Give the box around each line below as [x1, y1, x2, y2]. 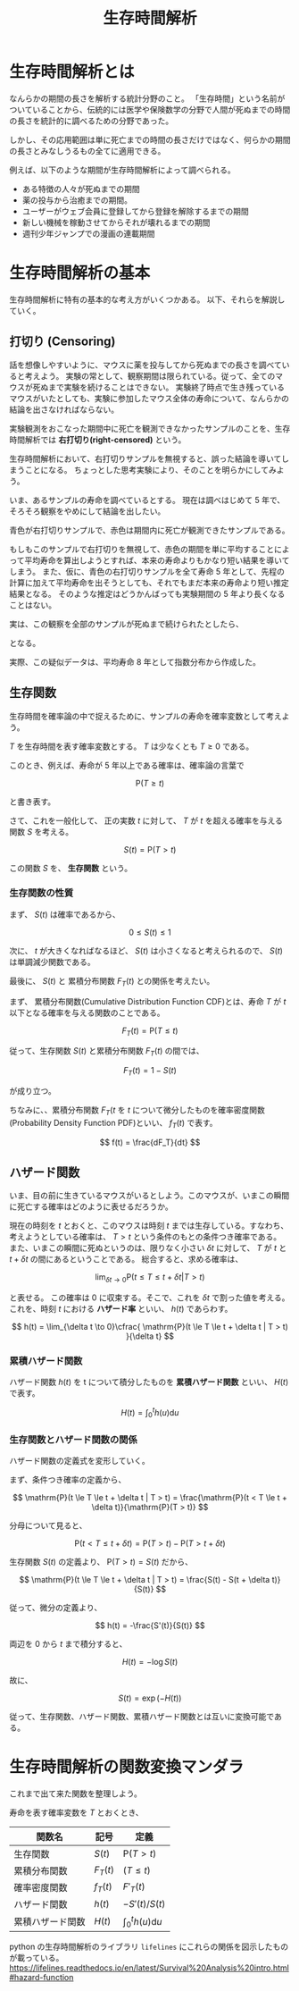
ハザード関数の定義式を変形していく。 [9, 1456, 150, 1466]
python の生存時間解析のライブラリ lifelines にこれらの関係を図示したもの [9, 1941, 288, 1952]
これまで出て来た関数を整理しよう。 [9, 1788, 143, 1799]
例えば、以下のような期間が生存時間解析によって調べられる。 [9, 164, 236, 175]
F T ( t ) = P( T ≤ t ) [121, 1025, 179, 1038]
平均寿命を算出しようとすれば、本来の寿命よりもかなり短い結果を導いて [24, 555, 290, 566]
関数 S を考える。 [9, 826, 74, 836]
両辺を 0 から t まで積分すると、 [9, 1639, 128, 1650]
